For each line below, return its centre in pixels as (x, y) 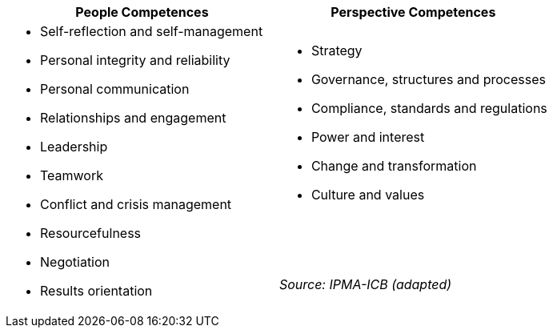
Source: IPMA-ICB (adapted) (365, 284)
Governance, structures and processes (428, 79)
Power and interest (368, 137)
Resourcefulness (91, 233)
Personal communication (115, 89)
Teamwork (72, 175)
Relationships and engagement (133, 118)
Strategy (337, 50)
